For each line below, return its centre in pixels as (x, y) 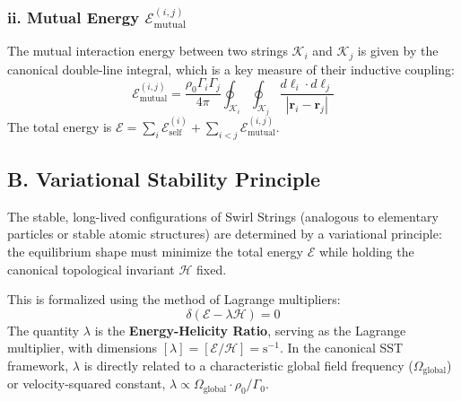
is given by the (398, 51)
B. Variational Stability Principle (164, 179)
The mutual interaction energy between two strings (148, 51)
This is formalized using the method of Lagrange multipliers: (174, 299)
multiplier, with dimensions (83, 348)
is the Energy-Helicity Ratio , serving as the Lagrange (250, 330)
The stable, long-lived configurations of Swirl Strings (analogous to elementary (223, 216)
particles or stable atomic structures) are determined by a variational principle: (225, 234)
